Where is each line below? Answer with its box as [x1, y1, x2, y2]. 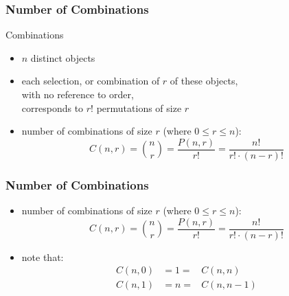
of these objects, [170, 73, 238, 88]
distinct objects [30, 50, 95, 65]
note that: [21, 249, 64, 264]
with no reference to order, [21, 87, 134, 101]
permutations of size [96, 100, 182, 115]
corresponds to [21, 100, 84, 115]
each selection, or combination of [21, 73, 160, 88]
